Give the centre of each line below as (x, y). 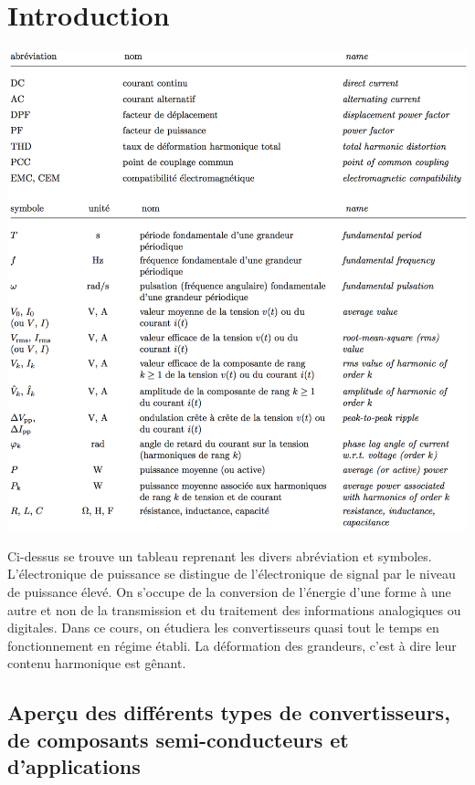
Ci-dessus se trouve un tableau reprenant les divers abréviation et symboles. (220, 555)
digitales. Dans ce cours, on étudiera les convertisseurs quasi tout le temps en (223, 628)
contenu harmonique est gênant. (97, 663)
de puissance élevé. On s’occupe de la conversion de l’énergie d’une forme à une (229, 591)
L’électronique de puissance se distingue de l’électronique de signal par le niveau (232, 574)
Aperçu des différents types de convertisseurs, (229, 712)
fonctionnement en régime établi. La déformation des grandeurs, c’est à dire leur (232, 645)
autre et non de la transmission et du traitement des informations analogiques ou (234, 609)
